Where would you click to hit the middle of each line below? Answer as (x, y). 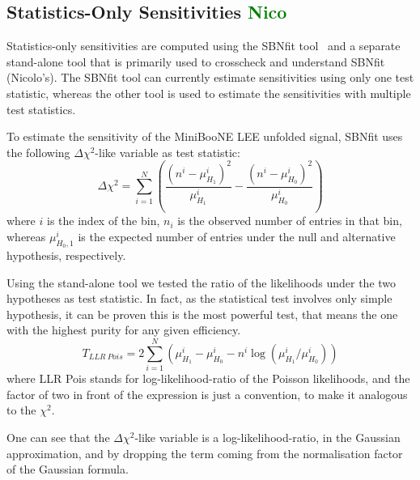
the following (38, 152)
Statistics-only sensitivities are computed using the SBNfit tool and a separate (204, 46)
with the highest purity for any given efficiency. (124, 330)
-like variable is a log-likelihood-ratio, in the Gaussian (267, 437)
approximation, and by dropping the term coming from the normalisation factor (205, 453)
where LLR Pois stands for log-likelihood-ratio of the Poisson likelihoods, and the (208, 378)
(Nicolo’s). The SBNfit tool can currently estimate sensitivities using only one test (210, 77)
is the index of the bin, (103, 221)
